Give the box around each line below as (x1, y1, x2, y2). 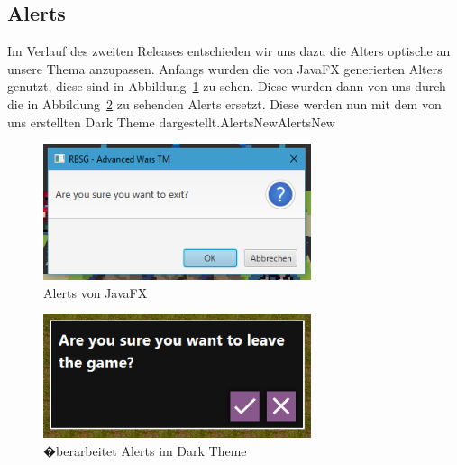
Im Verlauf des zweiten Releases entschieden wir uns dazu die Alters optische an (7, 42, 451, 60)
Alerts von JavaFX (43, 283, 148, 302)
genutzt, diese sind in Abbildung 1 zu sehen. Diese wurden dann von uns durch (7, 77, 446, 96)
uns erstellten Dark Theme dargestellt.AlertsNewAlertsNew (7, 112, 335, 131)
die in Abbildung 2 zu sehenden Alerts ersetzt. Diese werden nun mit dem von (7, 94, 442, 113)
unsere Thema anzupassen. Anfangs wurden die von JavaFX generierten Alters (7, 59, 443, 78)
